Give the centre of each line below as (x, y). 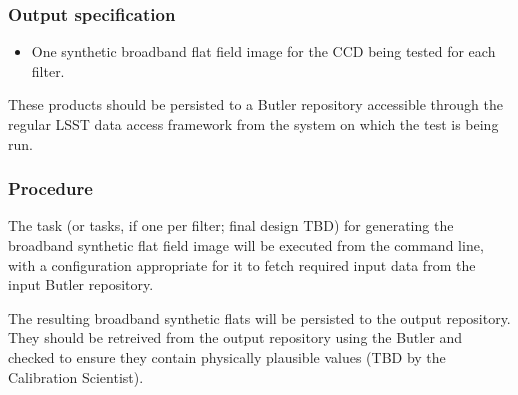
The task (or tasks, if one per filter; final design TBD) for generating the (231, 225)
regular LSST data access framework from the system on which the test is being (253, 124)
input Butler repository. (81, 284)
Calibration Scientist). (76, 376)
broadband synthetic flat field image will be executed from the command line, (246, 245)
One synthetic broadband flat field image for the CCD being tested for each (263, 51)
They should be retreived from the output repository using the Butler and (235, 337)
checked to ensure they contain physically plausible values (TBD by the (227, 356)
